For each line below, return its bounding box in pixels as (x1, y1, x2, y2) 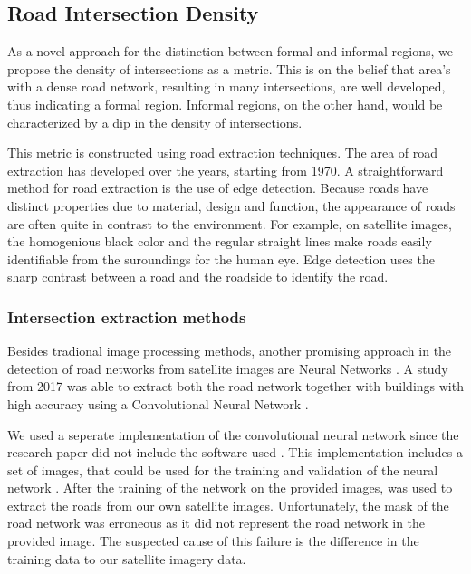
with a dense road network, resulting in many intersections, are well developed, (7, 77, 446, 96)
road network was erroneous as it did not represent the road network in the (7, 513, 426, 532)
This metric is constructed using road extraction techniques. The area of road (7, 143, 438, 162)
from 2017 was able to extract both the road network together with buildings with (7, 377, 464, 396)
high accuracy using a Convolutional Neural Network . (7, 394, 309, 413)
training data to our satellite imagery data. (7, 549, 246, 568)
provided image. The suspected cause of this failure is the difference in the (7, 531, 419, 550)
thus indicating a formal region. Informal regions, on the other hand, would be (7, 94, 443, 113)
